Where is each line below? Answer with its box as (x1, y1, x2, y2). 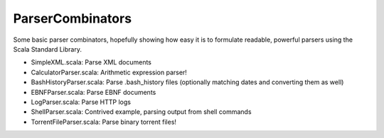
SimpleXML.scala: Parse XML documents (31, 58, 152, 67)
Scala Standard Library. (13, 45, 82, 53)
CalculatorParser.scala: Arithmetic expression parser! (31, 68, 188, 76)
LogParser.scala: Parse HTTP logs (31, 98, 132, 106)
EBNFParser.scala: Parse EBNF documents (31, 88, 156, 96)
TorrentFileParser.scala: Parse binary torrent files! (31, 117, 177, 126)
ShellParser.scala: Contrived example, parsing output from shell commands (31, 108, 252, 116)
